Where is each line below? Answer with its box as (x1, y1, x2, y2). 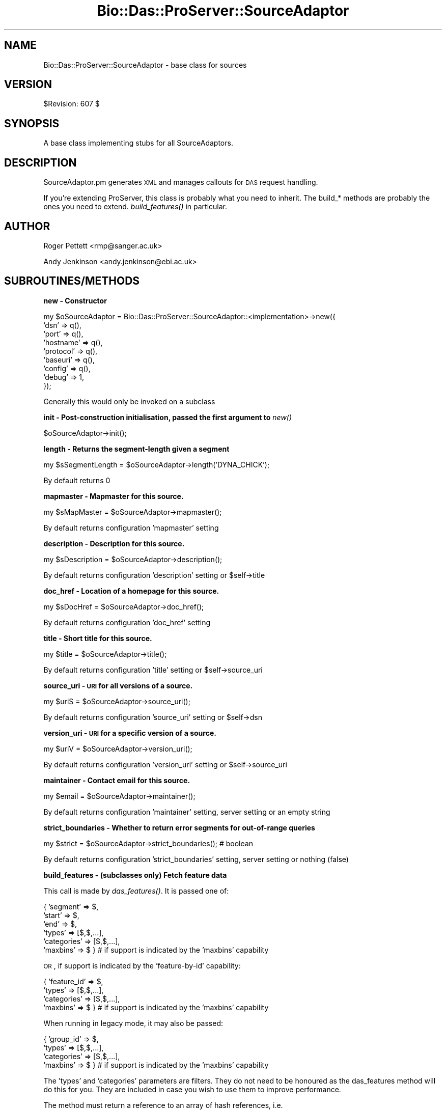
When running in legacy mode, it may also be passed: (43, 1018, 224, 1028)
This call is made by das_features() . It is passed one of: (43, 886, 229, 895)
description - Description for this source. (43, 539, 185, 548)
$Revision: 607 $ (43, 99, 100, 108)
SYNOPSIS (4, 117, 60, 130)
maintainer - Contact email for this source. (43, 775, 190, 785)
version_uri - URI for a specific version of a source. (43, 728, 216, 737)
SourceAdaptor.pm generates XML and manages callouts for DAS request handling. (43, 178, 318, 187)
